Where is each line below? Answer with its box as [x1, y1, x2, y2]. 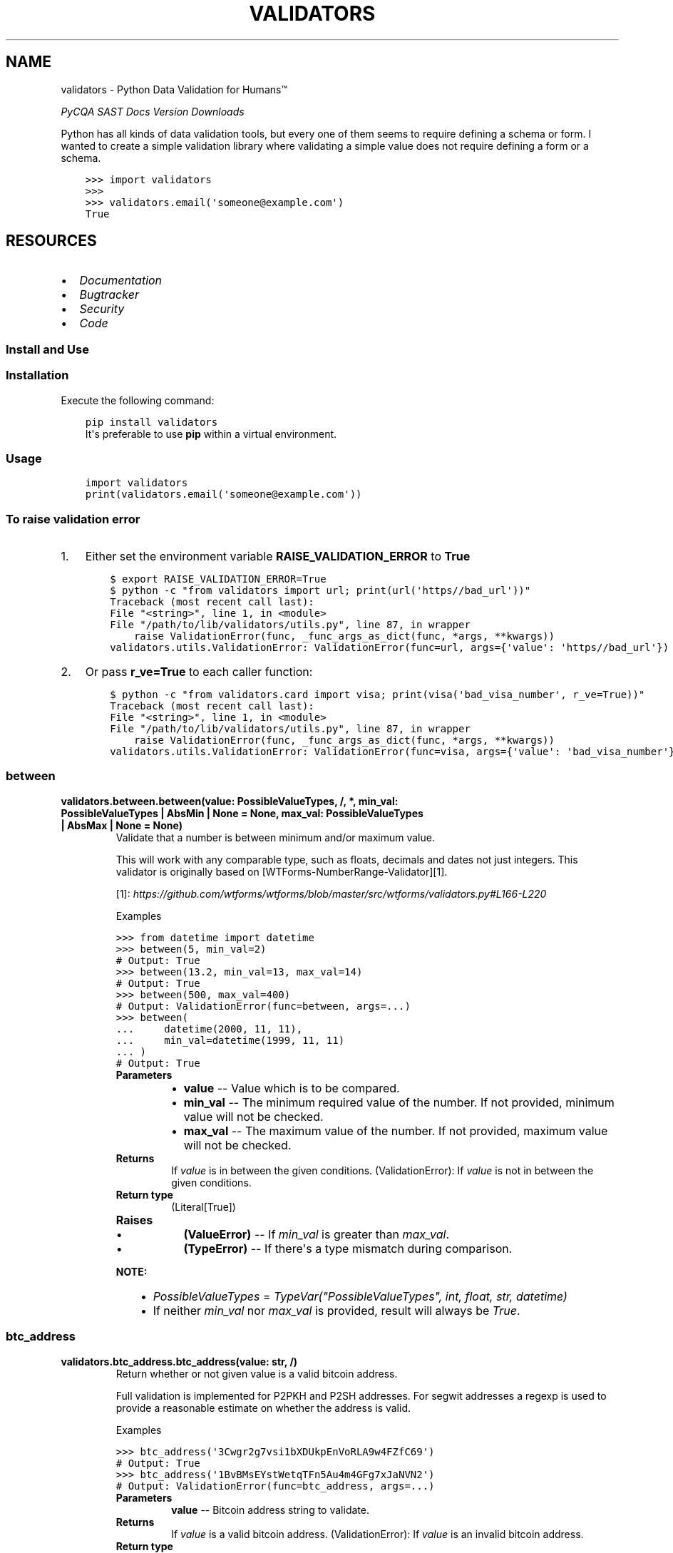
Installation [6, 368, 69, 383]
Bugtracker [79, 287, 139, 302]
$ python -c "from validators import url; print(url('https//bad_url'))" [110, 585, 531, 597]
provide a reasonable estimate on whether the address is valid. [115, 1401, 411, 1414]
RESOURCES [6, 232, 97, 250]
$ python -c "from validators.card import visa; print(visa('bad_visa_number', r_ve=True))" [110, 689, 645, 701]
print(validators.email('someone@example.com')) [85, 488, 362, 501]
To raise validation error [6, 511, 140, 526]
